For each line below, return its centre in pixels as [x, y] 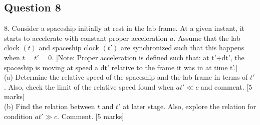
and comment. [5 [226, 86]
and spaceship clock [69, 48]
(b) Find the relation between [50, 106]
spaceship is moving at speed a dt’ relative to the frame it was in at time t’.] [121, 67]
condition [18, 116]
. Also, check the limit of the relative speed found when [89, 86]
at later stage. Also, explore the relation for [190, 106]
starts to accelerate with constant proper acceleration [86, 38]
